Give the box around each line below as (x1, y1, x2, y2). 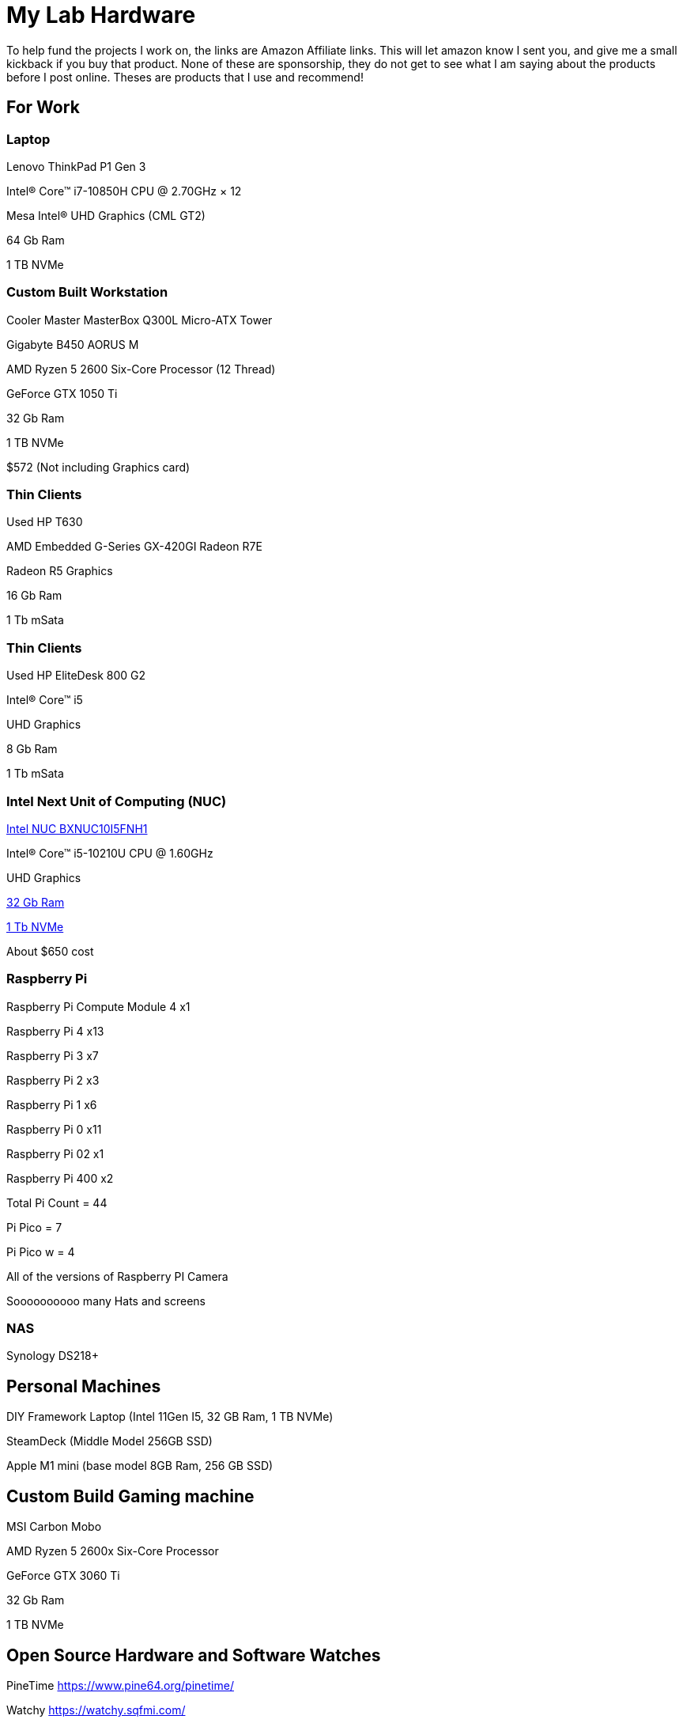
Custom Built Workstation (6, 284, 168, 301)
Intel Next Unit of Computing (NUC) (6, 793, 227, 809)
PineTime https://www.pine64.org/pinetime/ (6, 1679, 234, 1692)
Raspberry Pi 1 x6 (6, 1097, 97, 1111)
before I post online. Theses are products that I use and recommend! (6, 70, 364, 84)
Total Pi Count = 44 (6, 1195, 108, 1210)
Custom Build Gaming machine (6, 1486, 255, 1506)
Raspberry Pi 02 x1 (6, 1146, 104, 1161)
